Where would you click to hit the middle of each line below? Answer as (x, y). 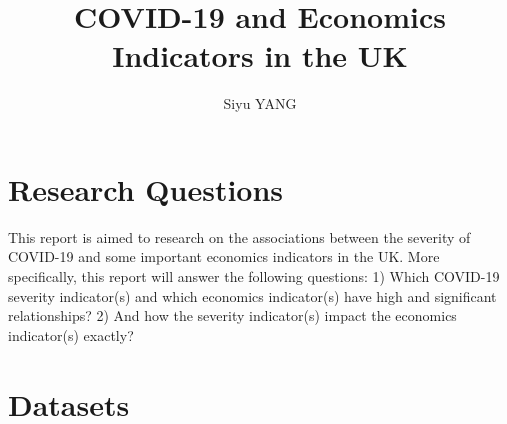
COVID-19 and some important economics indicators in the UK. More (224, 256)
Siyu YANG (260, 103)
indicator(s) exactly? (71, 334)
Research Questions (146, 188)
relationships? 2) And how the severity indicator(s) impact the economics (232, 315)
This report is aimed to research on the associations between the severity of (239, 236)
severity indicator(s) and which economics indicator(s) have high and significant (252, 295)
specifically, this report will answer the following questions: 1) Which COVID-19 (254, 276)
